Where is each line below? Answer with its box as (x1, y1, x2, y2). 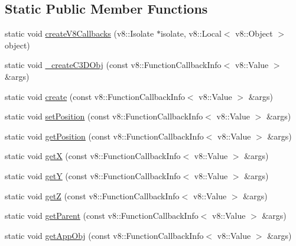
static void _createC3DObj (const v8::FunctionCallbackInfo (5, 59, 222, 71)
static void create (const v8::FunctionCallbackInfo (5, 90, 185, 102)
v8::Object (235, 27, 273, 40)
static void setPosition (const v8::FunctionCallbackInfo (5, 110, 203, 122)
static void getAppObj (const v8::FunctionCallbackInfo (5, 229, 204, 241)
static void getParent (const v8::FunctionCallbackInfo (5, 209, 199, 222)
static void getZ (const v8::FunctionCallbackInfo (5, 189, 180, 202)
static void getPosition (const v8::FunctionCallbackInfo (5, 130, 204, 142)
